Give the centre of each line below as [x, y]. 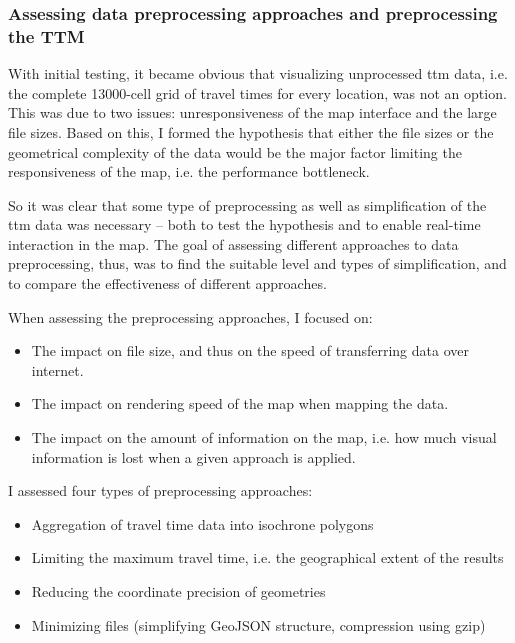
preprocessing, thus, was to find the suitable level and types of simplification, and [257, 263]
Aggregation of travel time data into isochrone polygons [202, 523]
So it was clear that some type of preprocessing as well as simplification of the [247, 204]
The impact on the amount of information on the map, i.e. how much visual [264, 437]
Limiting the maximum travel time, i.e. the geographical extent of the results [267, 557]
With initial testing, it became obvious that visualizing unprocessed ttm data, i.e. [258, 73]
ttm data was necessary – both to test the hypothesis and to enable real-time [244, 224]
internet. [57, 369]
